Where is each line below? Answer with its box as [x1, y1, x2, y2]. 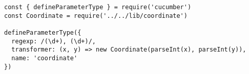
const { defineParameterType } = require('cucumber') [4, 4, 192, 11]
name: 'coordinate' [11, 54, 78, 62]
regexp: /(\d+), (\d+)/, [11, 37, 96, 45]
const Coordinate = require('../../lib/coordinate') [4, 12, 188, 19]
